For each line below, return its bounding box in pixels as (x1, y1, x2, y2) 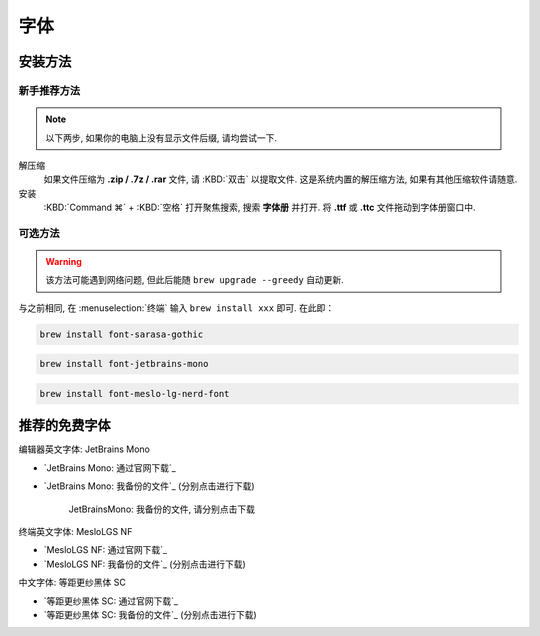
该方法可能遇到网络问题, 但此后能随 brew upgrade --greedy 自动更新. (45, 274, 344, 286)
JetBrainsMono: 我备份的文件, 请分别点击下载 (68, 503, 255, 515)
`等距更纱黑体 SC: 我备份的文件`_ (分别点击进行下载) (43, 608, 257, 620)
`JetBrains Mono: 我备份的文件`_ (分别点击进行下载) (43, 480, 255, 492)
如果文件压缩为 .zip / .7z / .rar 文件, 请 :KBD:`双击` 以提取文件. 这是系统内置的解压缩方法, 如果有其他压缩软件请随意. (43, 173, 518, 185)
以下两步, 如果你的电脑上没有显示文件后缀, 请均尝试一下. (45, 131, 277, 144)
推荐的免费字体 (18, 417, 111, 434)
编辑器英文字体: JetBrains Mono (18, 443, 150, 455)
